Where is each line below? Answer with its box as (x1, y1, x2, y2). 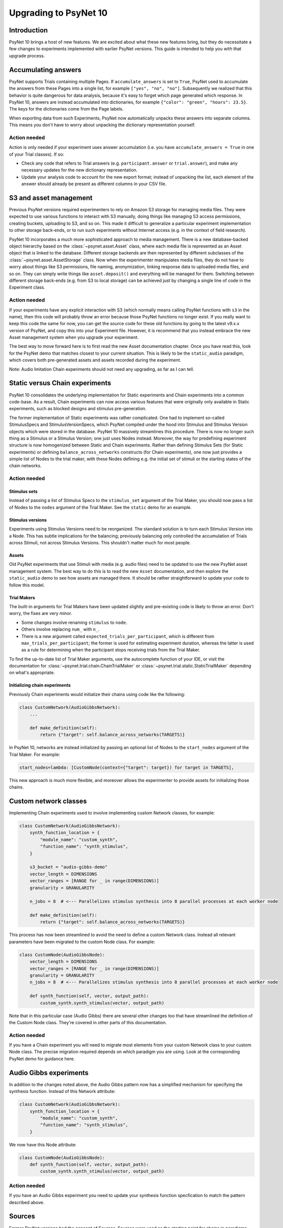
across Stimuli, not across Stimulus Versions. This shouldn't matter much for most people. (9, 539, 191, 545)
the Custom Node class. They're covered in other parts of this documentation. (9, 1019, 167, 1025)
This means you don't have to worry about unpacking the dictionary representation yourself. (9, 122, 196, 128)
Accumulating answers (9, 65, 82, 74)
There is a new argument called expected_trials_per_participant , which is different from (21, 633, 214, 639)
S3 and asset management (9, 194, 93, 202)
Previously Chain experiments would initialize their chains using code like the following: (9, 691, 185, 697)
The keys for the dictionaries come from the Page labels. (9, 106, 124, 112)
